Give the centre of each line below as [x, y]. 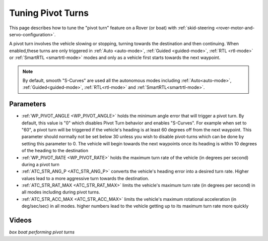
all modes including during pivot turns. [61, 192]
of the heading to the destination [55, 151]
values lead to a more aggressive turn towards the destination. [85, 178]
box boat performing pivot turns [42, 232]
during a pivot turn [40, 164]
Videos [20, 220]
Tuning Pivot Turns [49, 13]
